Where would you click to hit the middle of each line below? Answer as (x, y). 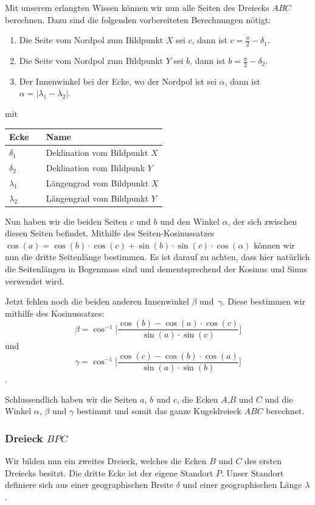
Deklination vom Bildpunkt (97, 152)
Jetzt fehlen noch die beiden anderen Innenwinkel (97, 301)
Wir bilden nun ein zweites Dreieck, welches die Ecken (106, 461)
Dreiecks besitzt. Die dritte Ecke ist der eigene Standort (109, 472)
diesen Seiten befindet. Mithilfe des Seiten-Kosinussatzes (110, 233)
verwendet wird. (35, 281)
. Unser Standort (253, 472)
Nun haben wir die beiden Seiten (66, 221)
